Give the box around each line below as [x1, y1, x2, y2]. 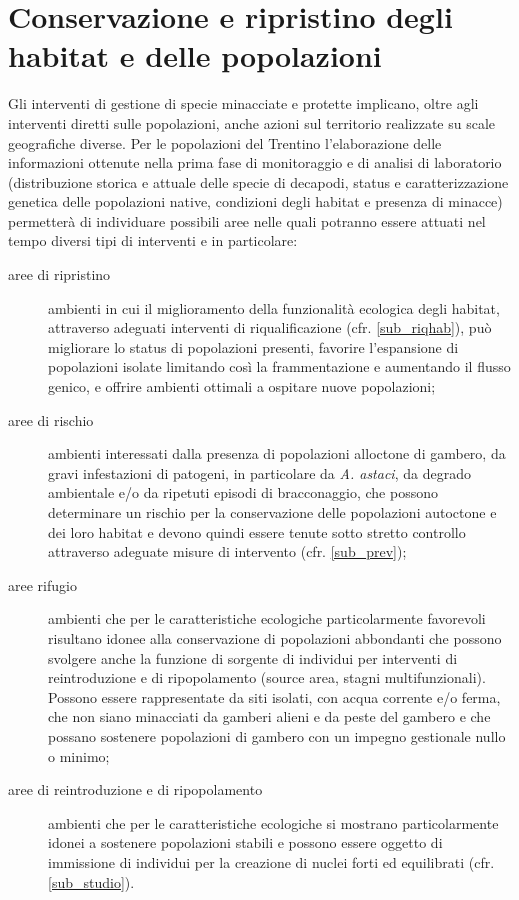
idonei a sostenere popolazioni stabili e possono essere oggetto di [48, 832, 443, 853]
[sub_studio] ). [48, 871, 135, 892]
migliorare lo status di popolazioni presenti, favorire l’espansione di [48, 336, 459, 357]
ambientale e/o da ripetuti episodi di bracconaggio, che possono [48, 482, 438, 503]
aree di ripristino [8, 264, 111, 285]
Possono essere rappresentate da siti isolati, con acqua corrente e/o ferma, [48, 686, 501, 707]
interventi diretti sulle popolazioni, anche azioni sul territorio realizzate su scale [8, 112, 496, 133]
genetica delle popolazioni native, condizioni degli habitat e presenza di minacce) [8, 191, 503, 212]
